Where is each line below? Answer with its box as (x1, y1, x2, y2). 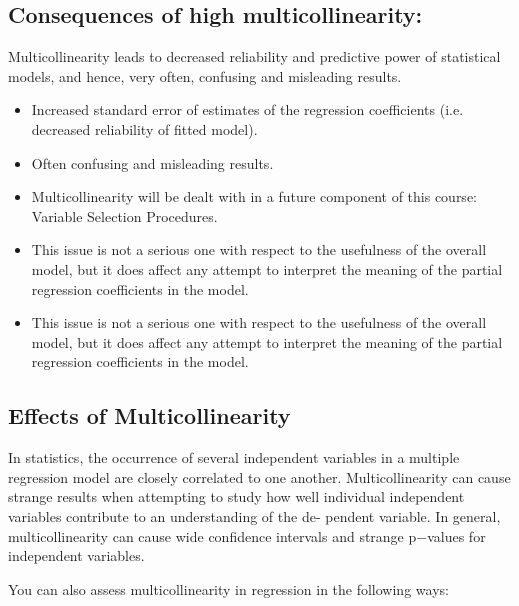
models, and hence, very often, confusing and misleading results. (8, 65, 402, 86)
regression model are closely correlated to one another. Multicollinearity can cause (8, 466, 511, 487)
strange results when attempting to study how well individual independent (8, 486, 465, 507)
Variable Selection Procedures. (31, 205, 218, 226)
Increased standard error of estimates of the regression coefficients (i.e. (31, 99, 464, 120)
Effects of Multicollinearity (8, 400, 291, 431)
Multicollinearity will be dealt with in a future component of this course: (31, 186, 477, 207)
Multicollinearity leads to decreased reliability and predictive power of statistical (8, 46, 501, 67)
